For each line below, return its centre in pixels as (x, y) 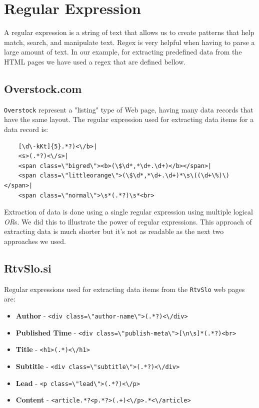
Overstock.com (43, 88)
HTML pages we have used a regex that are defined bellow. (95, 61)
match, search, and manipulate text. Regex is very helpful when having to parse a (129, 42)
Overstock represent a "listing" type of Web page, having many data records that (129, 109)
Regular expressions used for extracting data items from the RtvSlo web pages (124, 289)
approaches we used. (35, 241)
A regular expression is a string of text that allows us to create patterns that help (129, 32)
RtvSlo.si (28, 268)
